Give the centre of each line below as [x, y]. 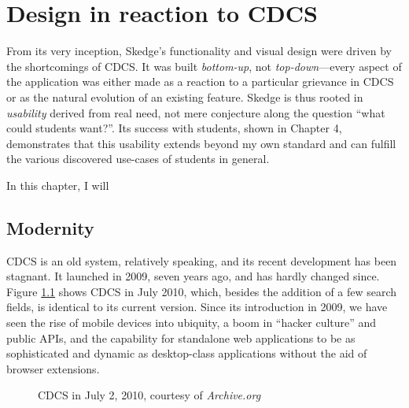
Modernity [50, 227]
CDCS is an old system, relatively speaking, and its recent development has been [202, 260]
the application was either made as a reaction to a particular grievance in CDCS [200, 82]
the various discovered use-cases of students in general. [138, 159]
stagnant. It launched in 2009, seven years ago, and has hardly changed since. [193, 276]
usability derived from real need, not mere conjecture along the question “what [196, 112]
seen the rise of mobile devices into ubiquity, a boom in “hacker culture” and [192, 323]
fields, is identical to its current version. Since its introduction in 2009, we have [197, 307]
